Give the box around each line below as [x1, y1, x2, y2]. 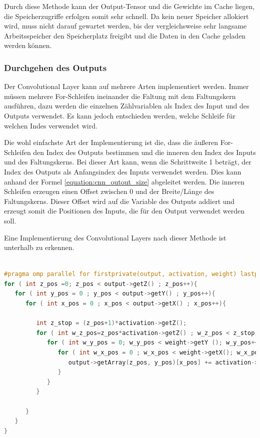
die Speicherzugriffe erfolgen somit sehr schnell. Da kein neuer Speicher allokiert [4, 10, 249, 21]
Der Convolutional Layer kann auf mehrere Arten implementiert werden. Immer [4, 81, 249, 91]
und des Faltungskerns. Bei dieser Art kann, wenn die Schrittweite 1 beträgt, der [4, 156, 251, 167]
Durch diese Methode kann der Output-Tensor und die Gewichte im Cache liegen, [4, 1, 255, 11]
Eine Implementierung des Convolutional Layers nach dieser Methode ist [4, 232, 226, 242]
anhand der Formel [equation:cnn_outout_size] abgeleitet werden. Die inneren [4, 176, 244, 186]
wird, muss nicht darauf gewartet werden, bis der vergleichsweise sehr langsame [4, 20, 247, 31]
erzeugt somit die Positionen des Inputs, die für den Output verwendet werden [4, 205, 244, 216]
